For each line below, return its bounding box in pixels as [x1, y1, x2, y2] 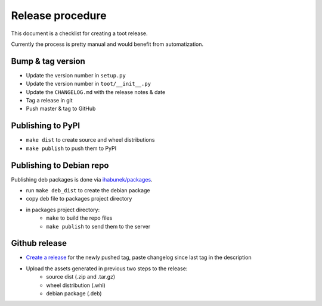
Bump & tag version [11, 56, 86, 66]
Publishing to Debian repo [11, 160, 109, 170]
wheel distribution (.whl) [46, 282, 106, 289]
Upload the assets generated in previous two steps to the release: [26, 265, 188, 272]
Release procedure [11, 9, 107, 22]
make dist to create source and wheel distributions [26, 136, 155, 143]
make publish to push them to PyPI [26, 145, 116, 152]
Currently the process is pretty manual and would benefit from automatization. [11, 40, 204, 48]
